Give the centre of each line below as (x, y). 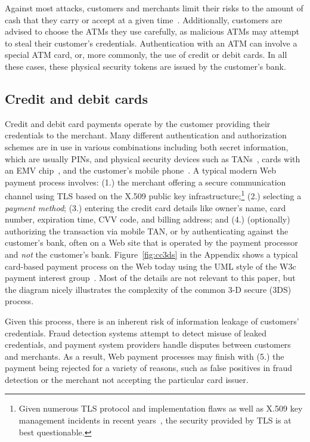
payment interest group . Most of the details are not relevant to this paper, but (150, 278)
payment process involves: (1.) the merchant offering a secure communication (145, 182)
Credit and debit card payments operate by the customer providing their (138, 123)
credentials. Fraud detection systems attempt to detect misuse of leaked (136, 333)
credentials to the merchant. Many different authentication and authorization (146, 135)
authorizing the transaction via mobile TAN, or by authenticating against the (147, 231)
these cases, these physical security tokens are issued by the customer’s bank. (145, 66)
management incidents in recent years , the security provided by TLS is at (155, 420)
